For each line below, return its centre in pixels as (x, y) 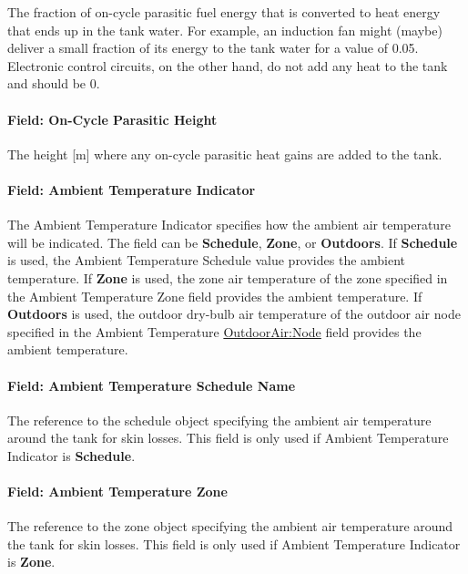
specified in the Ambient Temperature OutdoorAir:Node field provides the (214, 331)
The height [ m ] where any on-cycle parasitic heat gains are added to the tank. (225, 154)
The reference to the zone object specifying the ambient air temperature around (230, 526)
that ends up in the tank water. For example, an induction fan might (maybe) (225, 30)
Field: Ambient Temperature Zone (117, 492)
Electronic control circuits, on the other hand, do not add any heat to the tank (228, 65)
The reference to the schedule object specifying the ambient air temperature (219, 420)
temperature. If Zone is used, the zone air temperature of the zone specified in (228, 277)
